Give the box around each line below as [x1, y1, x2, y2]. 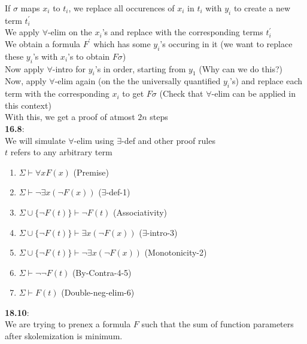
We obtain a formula [5, 37, 81, 50]
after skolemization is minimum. [5, 330, 123, 342]
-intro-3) [147, 226, 178, 238]
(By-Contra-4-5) [72, 266, 132, 278]
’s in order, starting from [95, 62, 186, 75]
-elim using [74, 134, 114, 146]
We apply [5, 26, 39, 38]
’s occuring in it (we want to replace [160, 37, 293, 50]
